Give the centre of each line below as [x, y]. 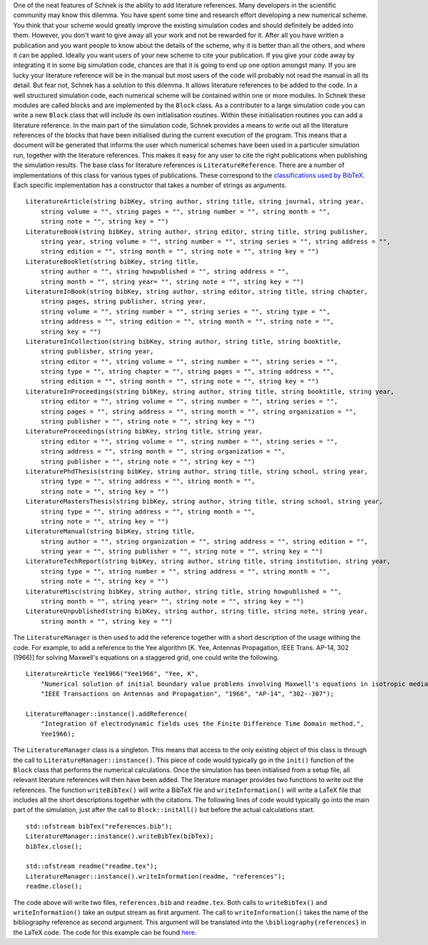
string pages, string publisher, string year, [123, 301]
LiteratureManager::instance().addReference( [107, 714]
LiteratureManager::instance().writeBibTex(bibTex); [120, 836]
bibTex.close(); [54, 846]
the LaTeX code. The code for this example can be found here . [105, 932]
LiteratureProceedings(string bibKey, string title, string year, [144, 431]
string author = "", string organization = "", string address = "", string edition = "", [204, 541]
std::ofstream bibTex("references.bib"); [99, 826]
